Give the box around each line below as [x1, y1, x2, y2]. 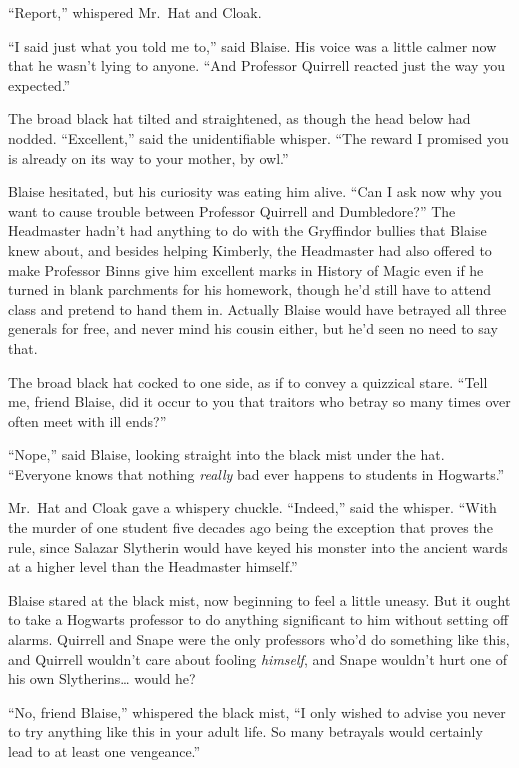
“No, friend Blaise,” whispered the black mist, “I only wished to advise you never [8, 701, 506, 722]
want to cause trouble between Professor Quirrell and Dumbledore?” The [8, 200, 456, 221]
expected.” [8, 74, 71, 95]
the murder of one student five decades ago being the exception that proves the [8, 517, 493, 538]
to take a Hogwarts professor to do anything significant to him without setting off [8, 609, 509, 630]
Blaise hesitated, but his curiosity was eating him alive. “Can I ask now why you [8, 181, 502, 202]
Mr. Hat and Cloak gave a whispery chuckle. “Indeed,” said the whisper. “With [8, 497, 497, 518]
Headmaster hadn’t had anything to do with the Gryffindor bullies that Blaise [8, 220, 487, 241]
